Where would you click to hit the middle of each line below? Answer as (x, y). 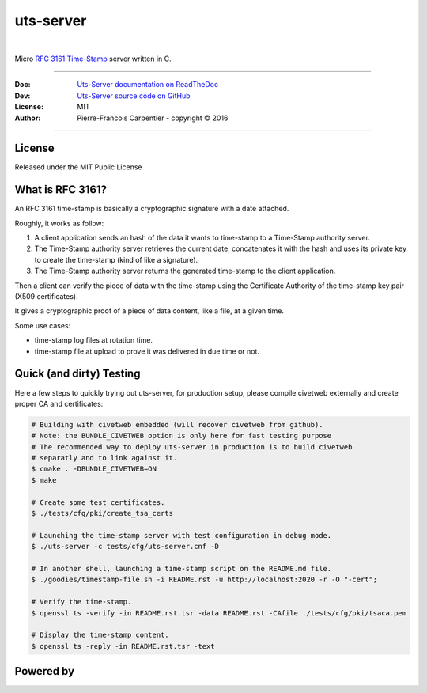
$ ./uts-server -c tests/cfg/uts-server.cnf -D (125, 547)
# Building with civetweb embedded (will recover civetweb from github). (177, 424)
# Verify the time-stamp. (81, 602)
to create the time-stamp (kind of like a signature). (116, 259)
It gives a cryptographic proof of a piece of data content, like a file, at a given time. (149, 311)
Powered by (45, 671)
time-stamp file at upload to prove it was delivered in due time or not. (147, 351)
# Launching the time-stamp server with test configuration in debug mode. (181, 535)
